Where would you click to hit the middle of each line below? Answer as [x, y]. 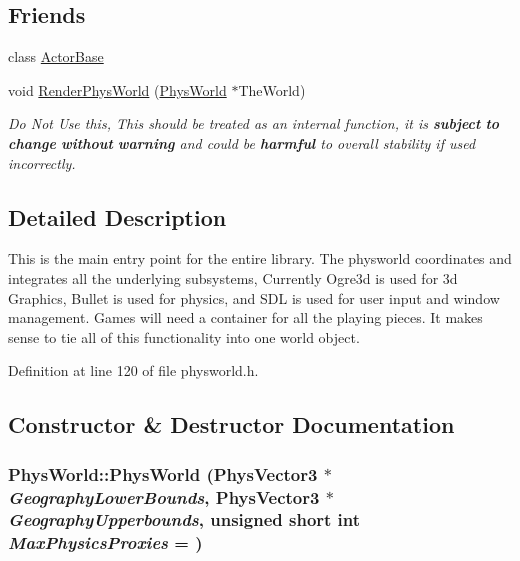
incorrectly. [42, 162]
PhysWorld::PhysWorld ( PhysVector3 [163, 473]
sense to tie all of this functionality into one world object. [184, 336]
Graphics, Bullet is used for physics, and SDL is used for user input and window [254, 297]
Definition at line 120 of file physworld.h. [133, 370]
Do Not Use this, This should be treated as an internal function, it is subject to [254, 123]
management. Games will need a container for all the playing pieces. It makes [245, 317]
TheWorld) [272, 89]
